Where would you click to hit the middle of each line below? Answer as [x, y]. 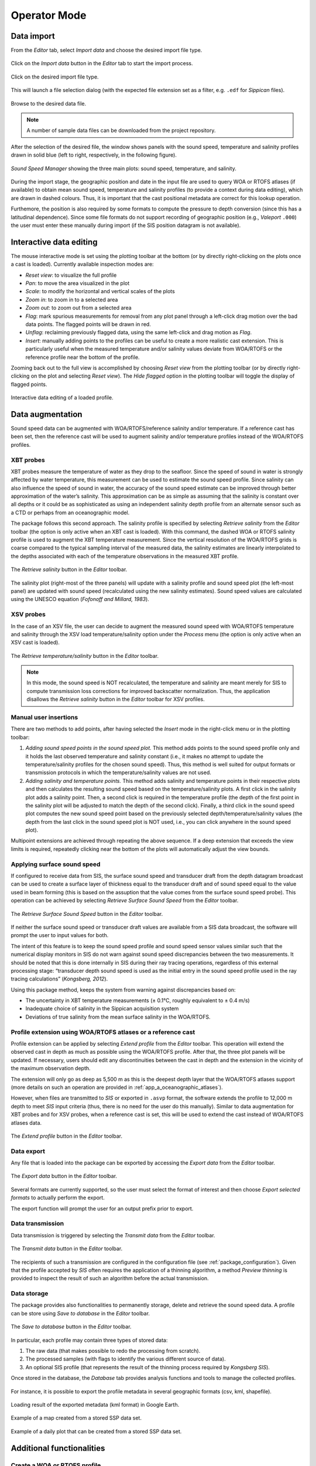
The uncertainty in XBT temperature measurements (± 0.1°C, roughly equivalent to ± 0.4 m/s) [138, 1000]
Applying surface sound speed [56, 864]
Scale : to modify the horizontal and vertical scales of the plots [100, 291]
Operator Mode [49, 15]
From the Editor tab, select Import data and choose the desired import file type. [107, 50]
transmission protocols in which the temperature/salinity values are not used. [118, 773]
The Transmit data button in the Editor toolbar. [67, 1248]
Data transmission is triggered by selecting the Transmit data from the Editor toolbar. [113, 1235]
